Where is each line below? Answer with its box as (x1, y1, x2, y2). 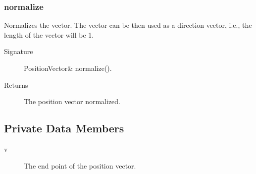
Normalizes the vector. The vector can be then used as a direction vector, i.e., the (4, 20, 252, 30)
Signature (4, 46, 33, 57)
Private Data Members (4, 120, 124, 136)
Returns (4, 79, 28, 90)
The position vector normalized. (24, 96, 120, 107)
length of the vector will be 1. (4, 29, 94, 40)
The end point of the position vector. (24, 160, 136, 171)
